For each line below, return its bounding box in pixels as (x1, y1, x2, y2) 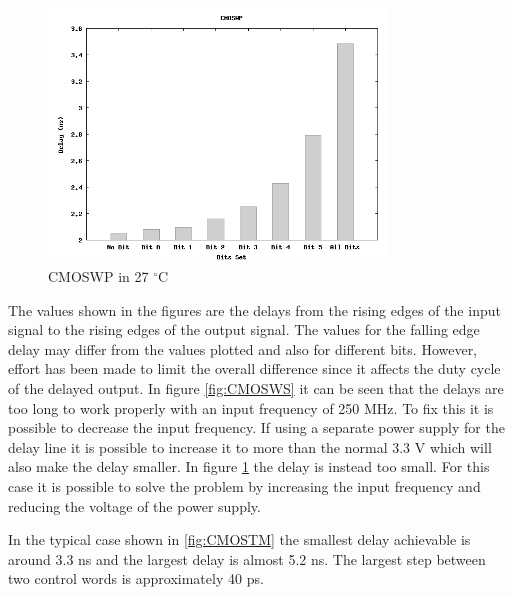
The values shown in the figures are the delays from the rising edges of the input (8, 299, 501, 320)
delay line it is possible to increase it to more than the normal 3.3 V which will (8, 436, 492, 457)
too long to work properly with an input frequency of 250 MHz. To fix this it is (8, 397, 494, 418)
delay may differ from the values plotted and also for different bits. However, (8, 338, 478, 359)
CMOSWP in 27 (48, 265, 149, 286)
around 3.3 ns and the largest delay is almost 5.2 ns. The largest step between (8, 548, 486, 569)
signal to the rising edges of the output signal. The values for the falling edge (8, 319, 480, 340)
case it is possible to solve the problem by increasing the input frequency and (8, 475, 481, 496)
